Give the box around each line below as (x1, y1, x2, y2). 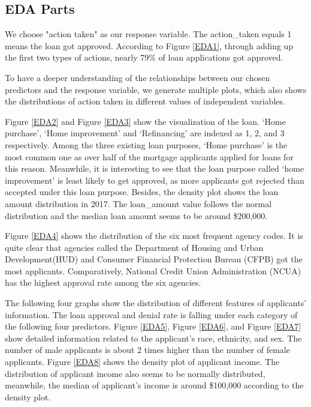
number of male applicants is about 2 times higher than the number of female (5, 343, 290, 356)
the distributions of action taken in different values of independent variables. (5, 95, 285, 107)
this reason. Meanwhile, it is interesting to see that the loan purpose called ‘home (5, 162, 304, 175)
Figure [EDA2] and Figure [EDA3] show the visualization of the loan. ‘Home (5, 115, 286, 127)
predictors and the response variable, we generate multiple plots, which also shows (5, 83, 307, 95)
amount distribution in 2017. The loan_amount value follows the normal (5, 197, 272, 210)
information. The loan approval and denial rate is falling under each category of (5, 308, 298, 321)
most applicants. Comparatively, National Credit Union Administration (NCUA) (5, 264, 301, 277)
